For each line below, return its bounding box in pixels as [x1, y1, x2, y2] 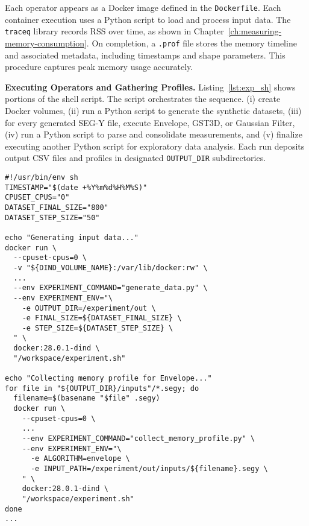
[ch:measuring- [228, 25, 282, 37]
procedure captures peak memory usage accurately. [5, 60, 193, 73]
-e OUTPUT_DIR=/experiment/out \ [22, 303, 156, 312]
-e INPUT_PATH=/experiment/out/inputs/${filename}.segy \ [30, 464, 268, 473]
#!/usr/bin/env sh [5, 173, 78, 182]
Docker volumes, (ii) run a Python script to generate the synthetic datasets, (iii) [5, 104, 302, 116]
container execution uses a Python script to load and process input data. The [5, 13, 291, 25]
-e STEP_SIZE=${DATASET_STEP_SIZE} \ [22, 323, 173, 332]
